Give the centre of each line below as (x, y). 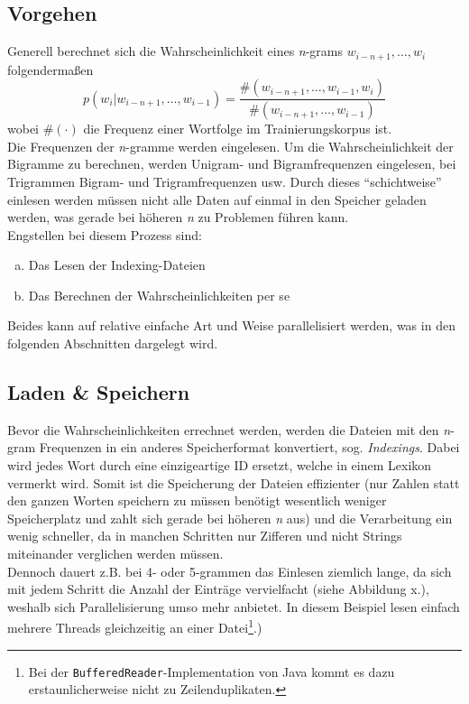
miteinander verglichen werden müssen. (115, 554)
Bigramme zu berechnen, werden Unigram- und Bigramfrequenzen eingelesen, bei (232, 164)
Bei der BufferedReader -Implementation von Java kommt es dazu (212, 671)
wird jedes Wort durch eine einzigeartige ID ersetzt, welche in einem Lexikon (220, 465)
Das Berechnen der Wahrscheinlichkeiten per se (159, 295)
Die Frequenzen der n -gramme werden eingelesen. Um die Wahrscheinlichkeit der (230, 146)
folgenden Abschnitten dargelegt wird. (113, 343)
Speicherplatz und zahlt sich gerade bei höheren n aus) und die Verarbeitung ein (230, 518)
